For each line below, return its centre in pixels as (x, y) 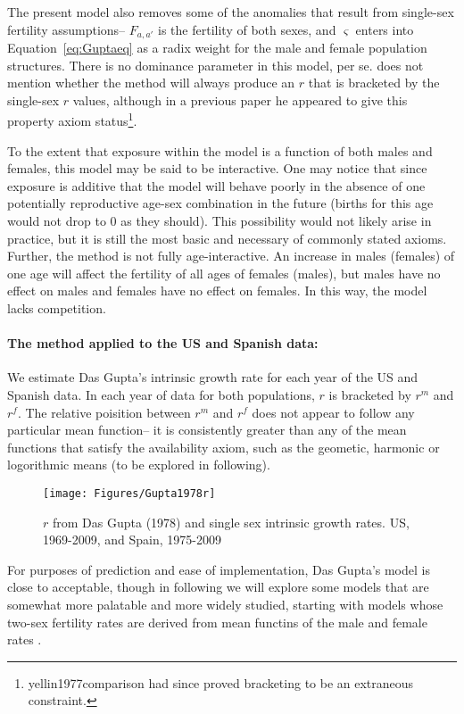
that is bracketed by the (374, 83)
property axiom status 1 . (72, 120)
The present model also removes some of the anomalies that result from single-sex (231, 12)
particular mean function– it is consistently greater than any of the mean (207, 430)
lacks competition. (57, 308)
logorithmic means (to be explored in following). (139, 465)
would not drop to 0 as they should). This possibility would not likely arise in (220, 221)
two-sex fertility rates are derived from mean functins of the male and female (217, 622)
